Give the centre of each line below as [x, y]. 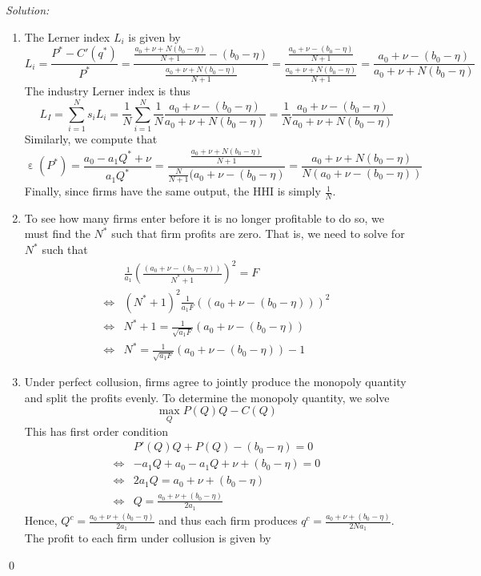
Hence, [41, 520]
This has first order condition [96, 431]
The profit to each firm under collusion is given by [148, 538]
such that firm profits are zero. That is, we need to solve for [258, 234]
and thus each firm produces [228, 520]
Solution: [28, 10]
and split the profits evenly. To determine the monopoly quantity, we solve [207, 397]
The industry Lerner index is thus [107, 91]
